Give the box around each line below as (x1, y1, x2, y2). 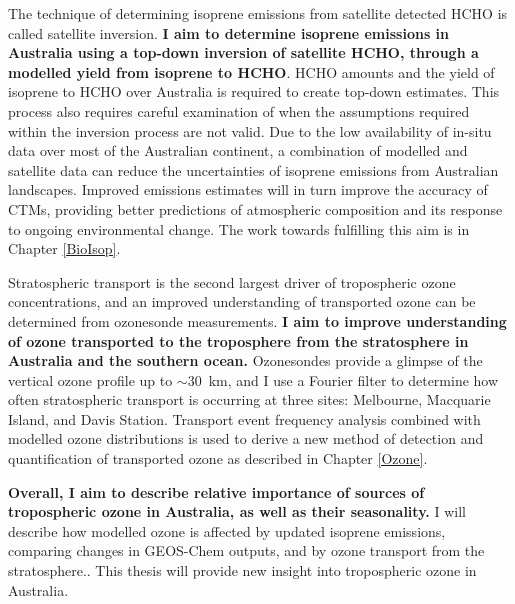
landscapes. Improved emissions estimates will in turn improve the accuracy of (8, 179, 488, 200)
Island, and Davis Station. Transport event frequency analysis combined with (8, 408, 481, 429)
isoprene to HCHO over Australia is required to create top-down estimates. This (8, 81, 500, 102)
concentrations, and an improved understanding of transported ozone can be (8, 291, 476, 312)
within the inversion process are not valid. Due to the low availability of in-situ (8, 120, 492, 141)
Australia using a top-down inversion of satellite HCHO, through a (8, 42, 479, 63)
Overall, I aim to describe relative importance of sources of (8, 481, 425, 502)
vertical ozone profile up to (8, 369, 173, 390)
